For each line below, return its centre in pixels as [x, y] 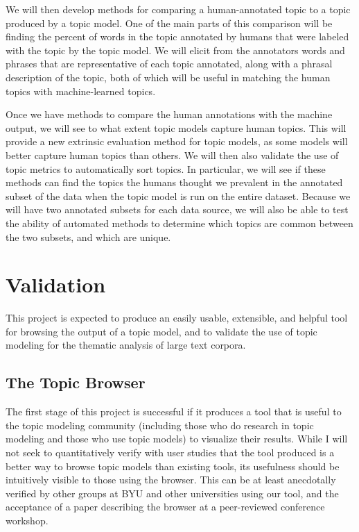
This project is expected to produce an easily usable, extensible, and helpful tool [177, 318]
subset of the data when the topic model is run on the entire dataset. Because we [178, 196]
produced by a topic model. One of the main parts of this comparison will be [169, 23]
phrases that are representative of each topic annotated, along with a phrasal [169, 64]
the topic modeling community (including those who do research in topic [160, 425]
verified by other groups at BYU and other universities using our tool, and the [172, 493]
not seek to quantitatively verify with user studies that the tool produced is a [170, 452]
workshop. [27, 520]
